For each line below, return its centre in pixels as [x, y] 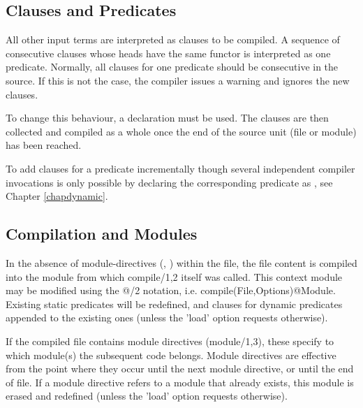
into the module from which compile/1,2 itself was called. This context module [174, 276]
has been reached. [44, 145]
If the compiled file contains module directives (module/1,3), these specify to [170, 341]
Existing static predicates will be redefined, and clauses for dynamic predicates [174, 304]
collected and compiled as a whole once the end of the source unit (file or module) [181, 131]
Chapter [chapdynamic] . [57, 196]
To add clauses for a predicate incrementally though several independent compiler [180, 168]
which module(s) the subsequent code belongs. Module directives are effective [171, 355]
